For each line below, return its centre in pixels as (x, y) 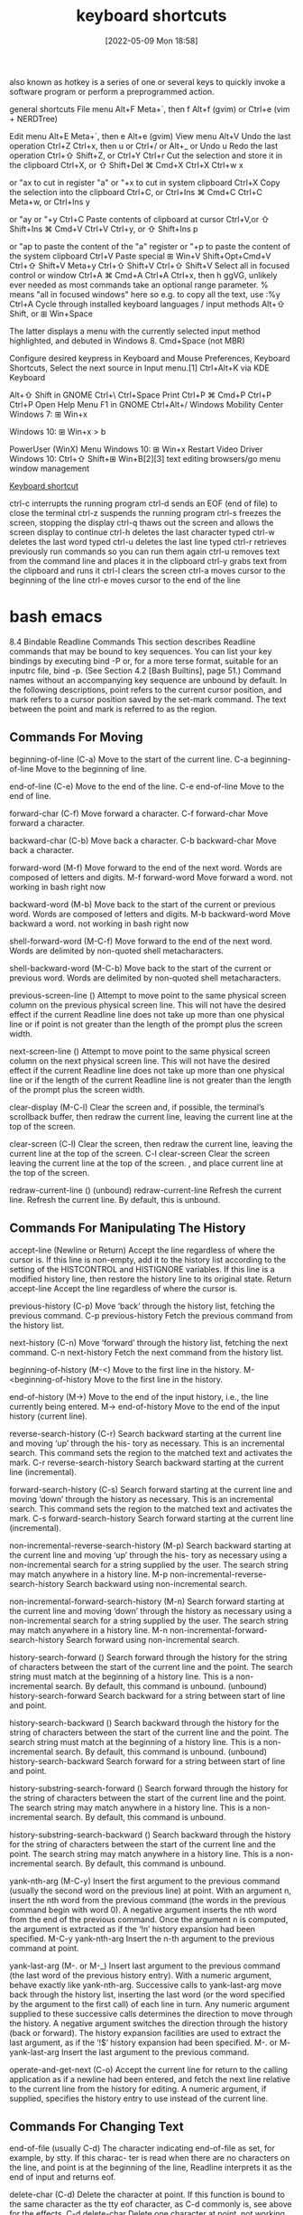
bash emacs (56, 617)
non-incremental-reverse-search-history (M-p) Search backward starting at (150, 1545)
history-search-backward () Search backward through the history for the (144, 1722)
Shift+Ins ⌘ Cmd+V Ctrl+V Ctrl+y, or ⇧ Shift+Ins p (104, 229)
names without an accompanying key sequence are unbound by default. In (148, 680)
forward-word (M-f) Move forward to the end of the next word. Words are (146, 868)
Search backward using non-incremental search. (157, 1583)
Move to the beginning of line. (91, 768)
